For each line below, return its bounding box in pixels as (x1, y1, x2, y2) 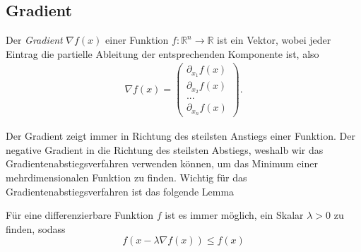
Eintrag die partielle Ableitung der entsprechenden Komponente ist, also (6, 46, 319, 61)
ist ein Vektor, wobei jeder (217, 32, 331, 47)
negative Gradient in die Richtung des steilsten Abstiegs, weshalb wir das (6, 142, 324, 157)
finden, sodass (6, 221, 66, 236)
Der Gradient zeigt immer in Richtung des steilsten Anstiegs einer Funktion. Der (6, 128, 355, 143)
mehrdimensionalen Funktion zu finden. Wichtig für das (6, 169, 247, 184)
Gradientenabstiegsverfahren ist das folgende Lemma (6, 184, 235, 198)
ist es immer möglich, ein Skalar (165, 208, 304, 222)
